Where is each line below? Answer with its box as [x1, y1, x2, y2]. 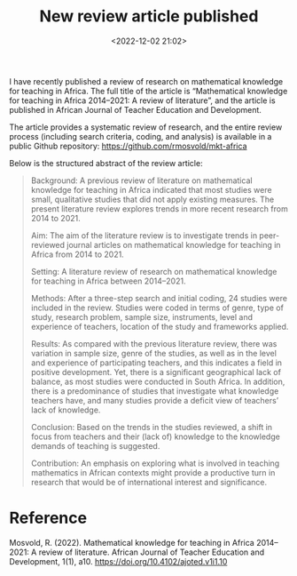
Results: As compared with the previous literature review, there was [30, 338, 277, 348]
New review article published [39, 6, 259, 27]
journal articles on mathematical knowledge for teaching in [66, 239, 281, 250]
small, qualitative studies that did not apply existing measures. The [30, 194, 275, 204]
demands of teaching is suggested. [30, 440, 160, 451]
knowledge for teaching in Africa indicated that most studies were [30, 184, 272, 195]
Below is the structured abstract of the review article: [9, 157, 203, 168]
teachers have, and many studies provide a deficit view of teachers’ [30, 395, 279, 405]
